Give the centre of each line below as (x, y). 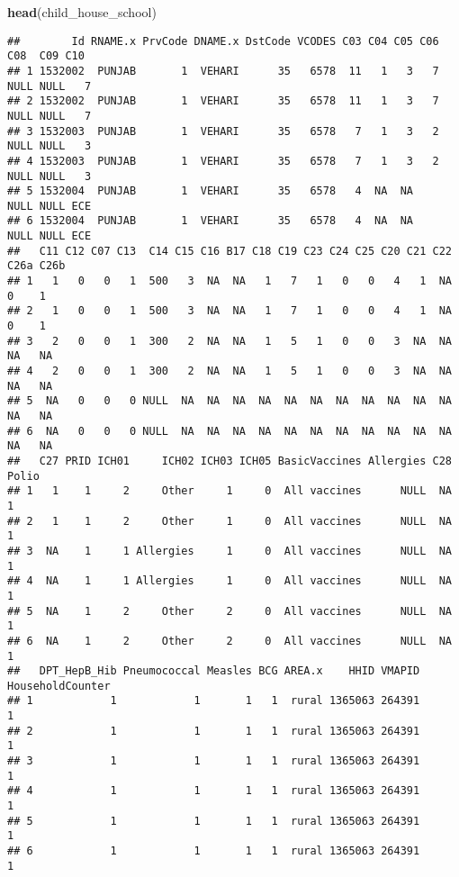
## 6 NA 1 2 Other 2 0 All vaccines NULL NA (229, 641)
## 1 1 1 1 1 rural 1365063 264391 (214, 701)
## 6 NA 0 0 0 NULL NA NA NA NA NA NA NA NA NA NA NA (229, 431)
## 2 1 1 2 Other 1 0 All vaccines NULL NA (229, 521)
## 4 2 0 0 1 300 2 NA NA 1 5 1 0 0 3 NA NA (229, 371)
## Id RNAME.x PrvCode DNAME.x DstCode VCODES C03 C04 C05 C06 (223, 41)
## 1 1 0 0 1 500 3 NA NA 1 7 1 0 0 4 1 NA (229, 281)
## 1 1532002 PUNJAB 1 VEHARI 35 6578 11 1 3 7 (223, 71)
